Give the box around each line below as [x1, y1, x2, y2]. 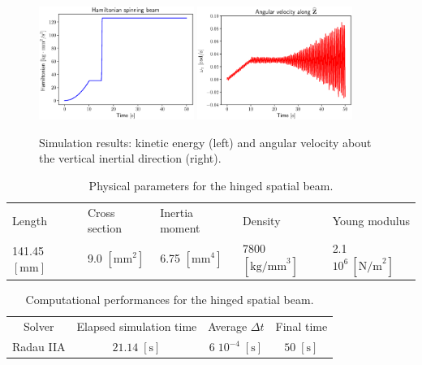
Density [242, 211, 281, 228]
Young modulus [332, 211, 411, 228]
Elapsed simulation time [76, 318, 197, 335]
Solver [24, 318, 54, 335]
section [87, 219, 122, 237]
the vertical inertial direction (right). [39, 150, 222, 167]
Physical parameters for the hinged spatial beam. [88, 176, 334, 193]
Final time [275, 318, 328, 335]
